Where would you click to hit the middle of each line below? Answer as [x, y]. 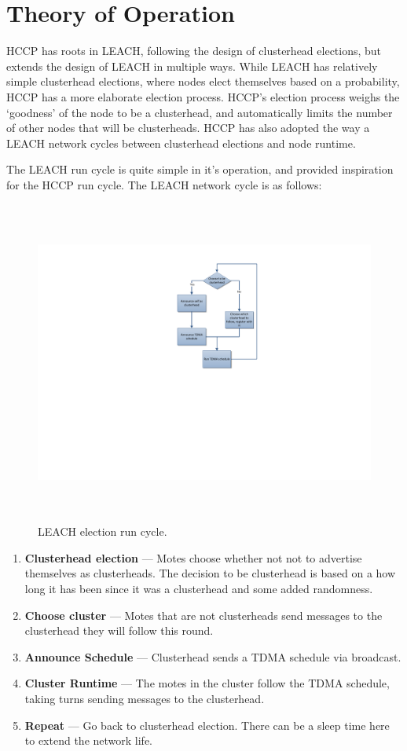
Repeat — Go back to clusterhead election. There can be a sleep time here [207, 725]
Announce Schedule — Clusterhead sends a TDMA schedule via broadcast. [213, 656]
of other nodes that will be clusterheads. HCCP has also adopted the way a [188, 128]
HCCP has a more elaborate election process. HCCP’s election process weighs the [203, 96]
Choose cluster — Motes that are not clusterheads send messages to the [203, 615]
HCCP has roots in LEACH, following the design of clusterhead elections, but [194, 51]
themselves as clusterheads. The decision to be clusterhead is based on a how [210, 573]
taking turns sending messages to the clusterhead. [145, 698]
